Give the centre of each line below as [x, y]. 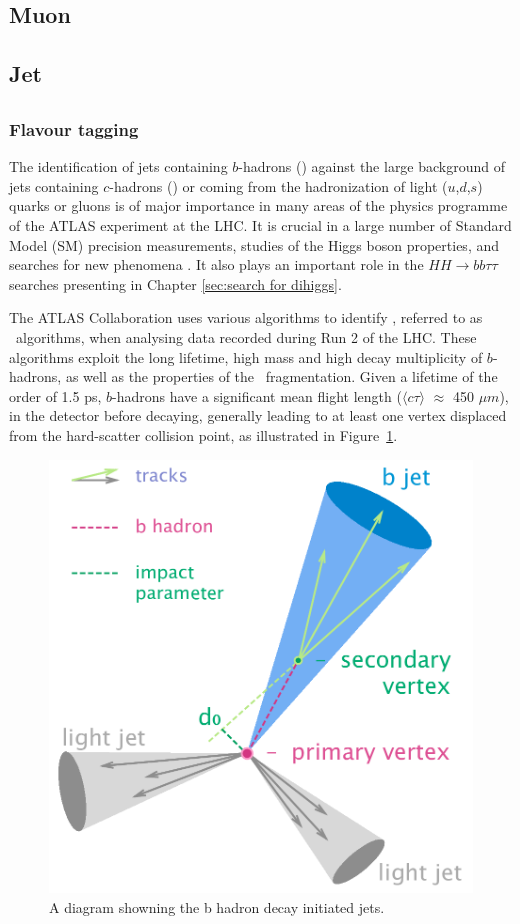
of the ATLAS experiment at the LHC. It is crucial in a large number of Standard [260, 225]
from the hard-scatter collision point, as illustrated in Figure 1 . [203, 434]
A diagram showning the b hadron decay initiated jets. [217, 907]
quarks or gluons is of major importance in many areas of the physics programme [258, 205]
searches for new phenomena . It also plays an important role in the [216, 264]
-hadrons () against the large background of [372, 166]
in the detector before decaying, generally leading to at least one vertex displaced [258, 415]
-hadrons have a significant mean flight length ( [257, 395]
